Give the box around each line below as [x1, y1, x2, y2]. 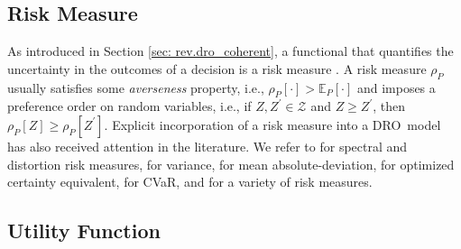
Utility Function [7, 217, 161, 244]
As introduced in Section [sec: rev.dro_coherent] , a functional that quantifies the [7, 41, 454, 60]
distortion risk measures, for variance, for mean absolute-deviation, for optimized [7, 154, 455, 173]
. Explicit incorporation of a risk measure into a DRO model [104, 115, 441, 134]
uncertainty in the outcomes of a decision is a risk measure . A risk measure [7, 59, 427, 78]
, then [373, 97, 406, 115]
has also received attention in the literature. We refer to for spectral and [7, 136, 408, 155]
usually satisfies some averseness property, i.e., [7, 78, 264, 97]
